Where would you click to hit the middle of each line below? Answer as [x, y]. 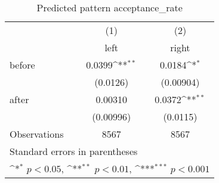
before [22, 65]
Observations [37, 134]
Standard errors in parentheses [74, 151]
